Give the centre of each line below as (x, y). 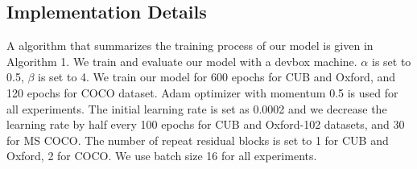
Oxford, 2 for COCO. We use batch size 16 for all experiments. (162, 156)
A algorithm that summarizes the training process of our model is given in (190, 45)
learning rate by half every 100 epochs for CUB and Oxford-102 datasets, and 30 (206, 124)
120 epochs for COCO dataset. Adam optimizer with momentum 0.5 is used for (202, 92)
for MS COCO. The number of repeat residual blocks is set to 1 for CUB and (198, 140)
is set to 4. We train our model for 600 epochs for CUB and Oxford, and (217, 77)
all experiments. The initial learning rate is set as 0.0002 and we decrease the (197, 108)
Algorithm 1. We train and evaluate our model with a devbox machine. (182, 61)
